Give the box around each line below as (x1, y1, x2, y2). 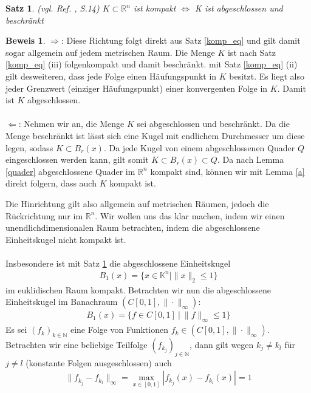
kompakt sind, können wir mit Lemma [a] (150, 165, 305, 177)
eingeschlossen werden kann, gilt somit (5, 153, 149, 166)
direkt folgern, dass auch (5, 177, 97, 190)
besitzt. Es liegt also (229, 69, 304, 82)
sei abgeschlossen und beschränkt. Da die (137, 117, 290, 130)
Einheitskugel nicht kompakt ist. (5, 233, 126, 245)
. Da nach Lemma (217, 153, 284, 166)
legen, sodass (5, 141, 53, 154)
